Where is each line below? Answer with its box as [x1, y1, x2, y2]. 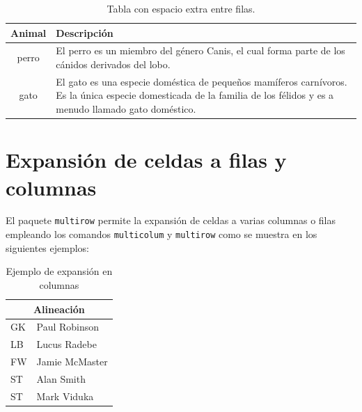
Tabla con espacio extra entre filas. [107, 1, 255, 15]
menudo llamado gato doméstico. [56, 102, 196, 116]
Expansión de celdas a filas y [6, 145, 287, 174]
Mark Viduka [36, 388, 94, 403]
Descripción [56, 25, 113, 40]
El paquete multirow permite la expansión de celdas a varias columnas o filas [6, 213, 336, 228]
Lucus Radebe [36, 337, 97, 351]
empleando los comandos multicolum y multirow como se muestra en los [6, 227, 317, 241]
